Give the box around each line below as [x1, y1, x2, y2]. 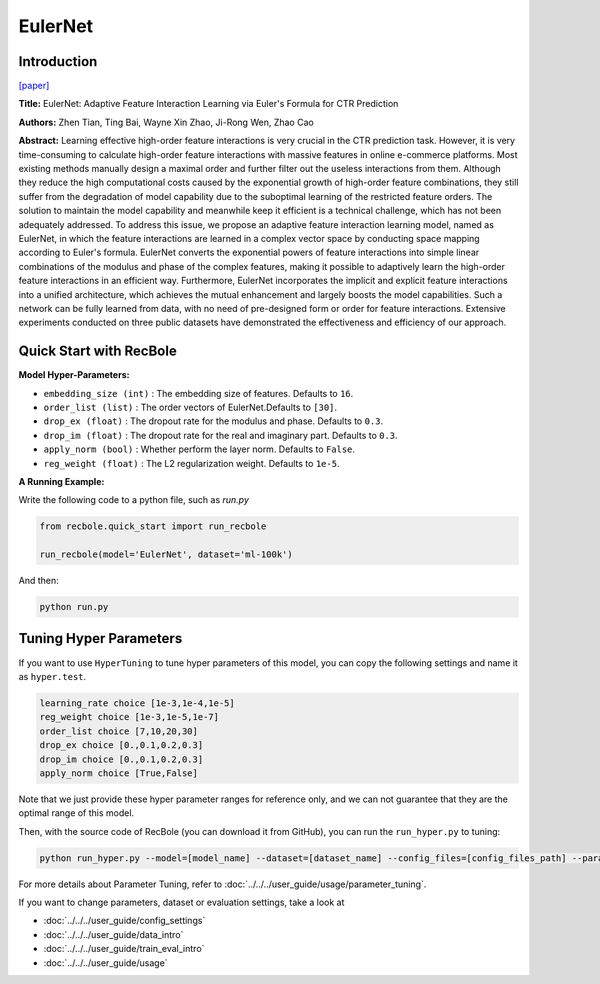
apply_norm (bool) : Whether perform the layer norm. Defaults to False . [43, 443, 355, 455]
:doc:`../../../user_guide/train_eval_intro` [43, 943, 205, 955]
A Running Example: [18, 475, 105, 487]
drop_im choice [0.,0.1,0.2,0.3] [39, 753, 204, 765]
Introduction [18, 53, 98, 70]
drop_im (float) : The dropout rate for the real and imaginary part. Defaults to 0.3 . [43, 429, 399, 441]
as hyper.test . [18, 670, 87, 682]
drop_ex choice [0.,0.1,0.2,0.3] [39, 740, 204, 751]
